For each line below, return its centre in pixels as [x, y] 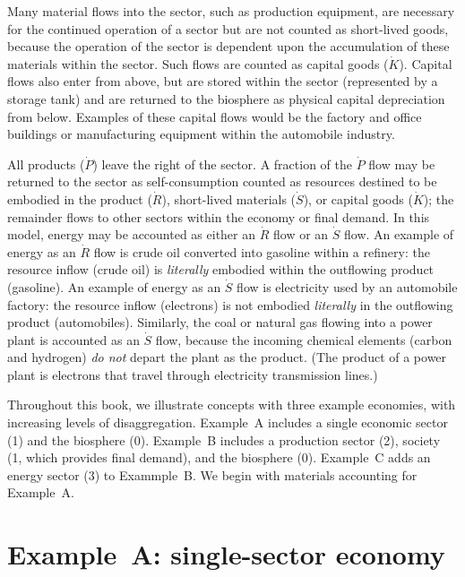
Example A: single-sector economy [226, 554]
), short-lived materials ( [229, 198]
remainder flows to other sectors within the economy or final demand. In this [219, 216]
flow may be [402, 164]
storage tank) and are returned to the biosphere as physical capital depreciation [226, 98]
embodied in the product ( [80, 198]
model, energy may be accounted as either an [132, 234]
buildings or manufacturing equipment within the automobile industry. [201, 134]
